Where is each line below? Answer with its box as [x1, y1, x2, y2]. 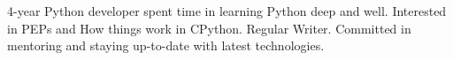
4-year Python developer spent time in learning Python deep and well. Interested [7, 2, 447, 19]
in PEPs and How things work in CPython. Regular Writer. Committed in [7, 19, 411, 37]
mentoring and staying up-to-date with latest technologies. [7, 36, 325, 55]
